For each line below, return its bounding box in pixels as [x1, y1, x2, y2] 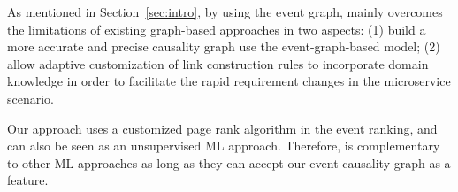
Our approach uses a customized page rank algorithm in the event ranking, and [7, 119, 438, 137]
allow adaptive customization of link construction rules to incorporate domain [7, 54, 429, 73]
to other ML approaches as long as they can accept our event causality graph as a [7, 153, 451, 172]
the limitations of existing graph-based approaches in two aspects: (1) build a [7, 19, 426, 38]
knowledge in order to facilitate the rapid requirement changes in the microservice [7, 72, 451, 90]
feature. [7, 171, 49, 189]
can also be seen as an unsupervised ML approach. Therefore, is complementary [7, 136, 440, 155]
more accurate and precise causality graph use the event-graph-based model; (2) [7, 37, 440, 56]
